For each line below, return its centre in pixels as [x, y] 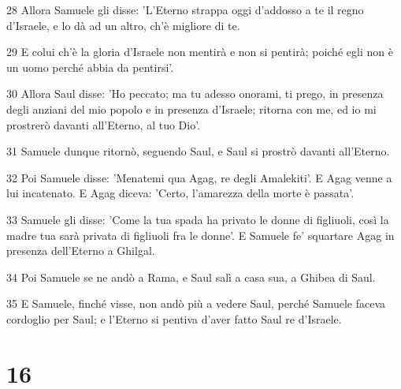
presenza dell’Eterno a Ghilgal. [81, 251]
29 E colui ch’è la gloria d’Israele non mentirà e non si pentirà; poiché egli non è [200, 52]
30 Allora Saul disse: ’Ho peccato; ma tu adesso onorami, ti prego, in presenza [195, 94]
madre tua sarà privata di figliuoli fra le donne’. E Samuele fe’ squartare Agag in [200, 235]
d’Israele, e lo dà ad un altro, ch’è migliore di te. [123, 25]
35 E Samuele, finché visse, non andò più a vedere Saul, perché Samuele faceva [196, 303]
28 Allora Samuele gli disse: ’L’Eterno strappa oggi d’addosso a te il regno [185, 9]
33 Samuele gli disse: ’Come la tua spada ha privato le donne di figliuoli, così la [198, 219]
